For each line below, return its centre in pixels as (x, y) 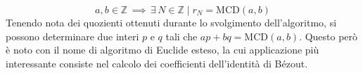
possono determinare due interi (72, 36)
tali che (181, 36)
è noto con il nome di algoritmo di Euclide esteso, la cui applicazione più (163, 50)
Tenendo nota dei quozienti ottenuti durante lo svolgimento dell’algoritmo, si (171, 22)
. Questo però (329, 36)
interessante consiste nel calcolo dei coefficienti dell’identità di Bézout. (157, 63)
